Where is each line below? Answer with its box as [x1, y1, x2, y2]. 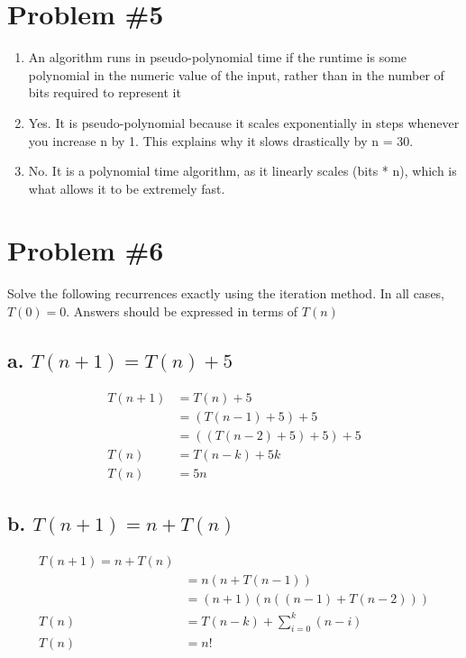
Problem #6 [7, 232, 164, 269]
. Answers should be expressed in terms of [66, 302, 298, 320]
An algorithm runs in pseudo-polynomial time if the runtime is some [28, 48, 407, 67]
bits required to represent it [28, 83, 181, 102]
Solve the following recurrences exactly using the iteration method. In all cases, [7, 284, 445, 303]
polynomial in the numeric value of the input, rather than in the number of [28, 65, 444, 84]
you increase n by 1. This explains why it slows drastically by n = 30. [28, 131, 414, 150]
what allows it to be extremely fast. [28, 178, 225, 197]
